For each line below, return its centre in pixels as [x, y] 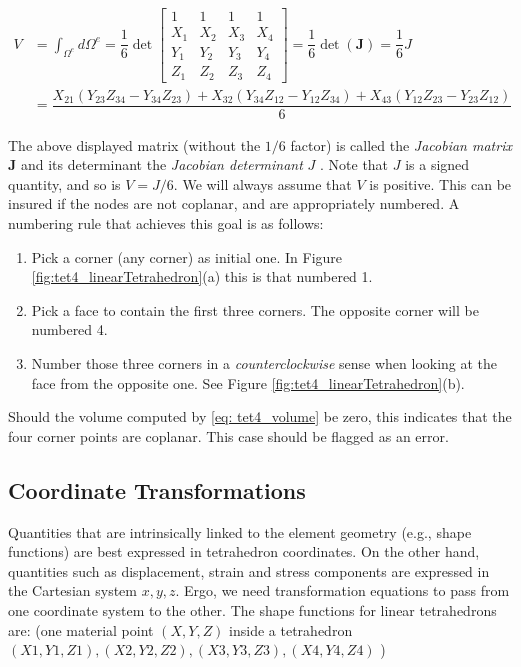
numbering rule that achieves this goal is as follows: [166, 223]
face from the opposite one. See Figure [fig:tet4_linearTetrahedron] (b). [248, 382]
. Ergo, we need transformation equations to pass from [342, 590]
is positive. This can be [440, 183]
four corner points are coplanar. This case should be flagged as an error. [228, 435]
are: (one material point [81, 629]
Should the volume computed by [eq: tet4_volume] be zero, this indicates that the [260, 416]
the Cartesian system [72, 590]
